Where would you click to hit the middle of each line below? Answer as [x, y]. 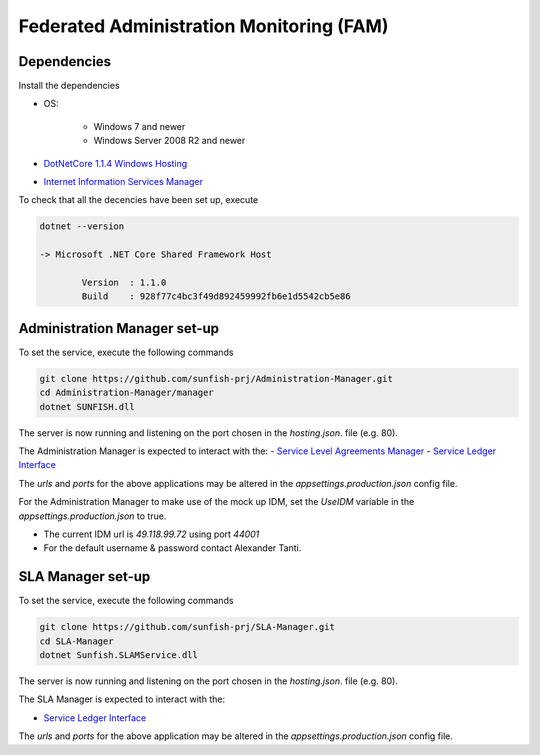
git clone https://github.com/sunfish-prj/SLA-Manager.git [187, 627]
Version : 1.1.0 [124, 282]
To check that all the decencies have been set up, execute [138, 200]
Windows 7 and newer [139, 126]
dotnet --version [82, 226]
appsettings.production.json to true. [92, 516]
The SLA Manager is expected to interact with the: [121, 699]
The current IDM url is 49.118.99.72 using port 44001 [151, 534]
